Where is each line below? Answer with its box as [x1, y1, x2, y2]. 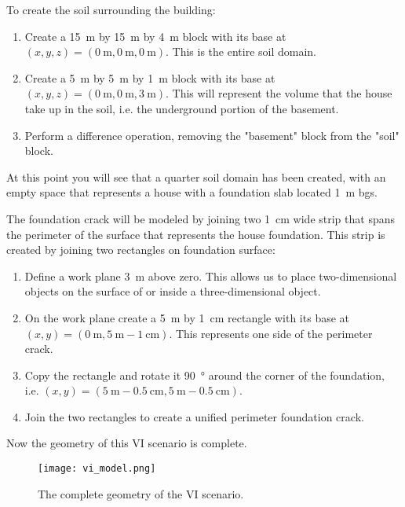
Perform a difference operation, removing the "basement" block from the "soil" [24, 127, 400, 143]
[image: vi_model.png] [38, 463, 156, 475]
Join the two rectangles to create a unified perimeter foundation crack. [24, 408, 364, 424]
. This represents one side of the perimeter [169, 325, 373, 341]
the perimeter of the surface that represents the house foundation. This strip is [6, 226, 385, 242]
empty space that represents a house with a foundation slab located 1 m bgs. [6, 184, 378, 200]
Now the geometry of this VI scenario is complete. [6, 435, 247, 451]
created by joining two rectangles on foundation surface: [6, 241, 275, 258]
